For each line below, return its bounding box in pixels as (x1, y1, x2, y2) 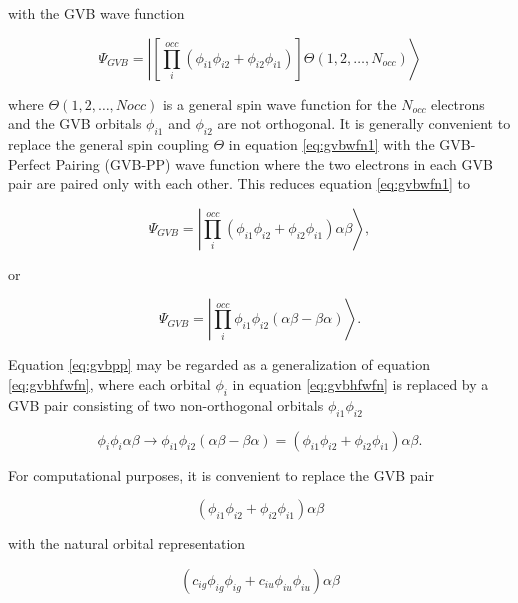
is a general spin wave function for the (162, 93, 397, 114)
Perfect (8, 153, 52, 174)
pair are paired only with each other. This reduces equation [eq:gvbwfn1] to (8, 173, 470, 194)
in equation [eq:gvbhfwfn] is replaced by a (232, 373, 489, 394)
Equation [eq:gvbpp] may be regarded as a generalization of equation (8, 354, 430, 375)
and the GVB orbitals (8, 113, 142, 134)
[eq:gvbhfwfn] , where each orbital (8, 373, 211, 394)
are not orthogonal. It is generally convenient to (217, 113, 511, 134)
